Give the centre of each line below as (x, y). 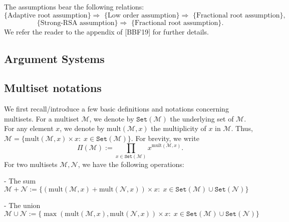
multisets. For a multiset (42, 118)
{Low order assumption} (142, 15)
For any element (29, 128)
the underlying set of (202, 118)
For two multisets (31, 164)
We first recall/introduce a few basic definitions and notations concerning (116, 109)
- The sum (20, 181)
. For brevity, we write (165, 138)
